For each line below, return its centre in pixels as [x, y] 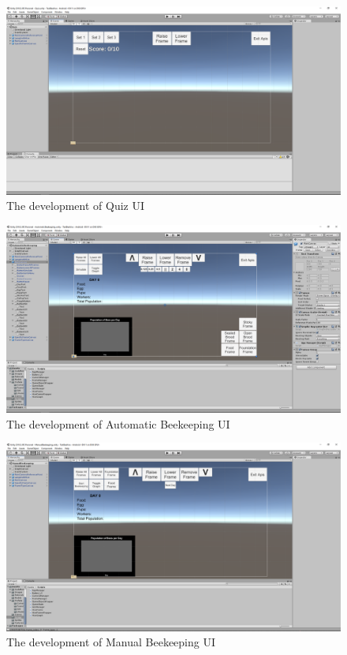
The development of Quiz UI [75, 206]
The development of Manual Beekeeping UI [111, 642]
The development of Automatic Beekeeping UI [118, 423]
